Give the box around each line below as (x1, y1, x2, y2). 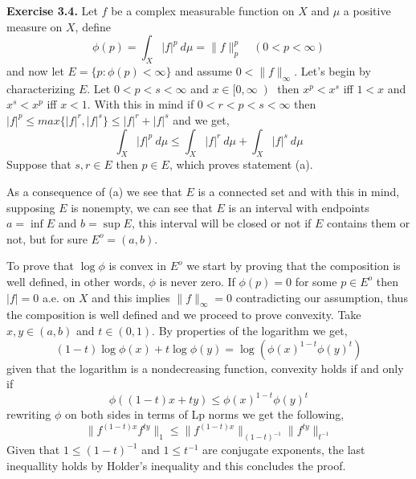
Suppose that (6, 156, 71, 173)
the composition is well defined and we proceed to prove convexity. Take (6, 306, 361, 323)
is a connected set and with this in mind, (198, 182, 400, 199)
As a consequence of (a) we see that (6, 182, 182, 199)
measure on (6, 18, 63, 35)
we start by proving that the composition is (186, 257, 401, 274)
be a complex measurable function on (111, 2, 295, 18)
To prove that (6, 257, 75, 274)
